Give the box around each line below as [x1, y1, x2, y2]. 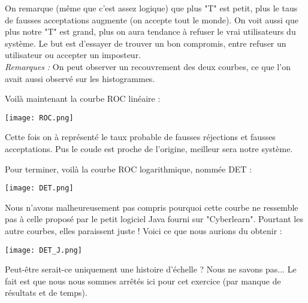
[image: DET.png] [5, 184, 74, 193]
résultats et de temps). [5, 286, 87, 299]
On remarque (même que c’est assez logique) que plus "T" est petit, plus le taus [5, 2, 298, 14]
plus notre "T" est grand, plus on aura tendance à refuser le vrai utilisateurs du [5, 25, 296, 38]
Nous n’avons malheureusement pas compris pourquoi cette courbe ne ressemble [5, 201, 298, 213]
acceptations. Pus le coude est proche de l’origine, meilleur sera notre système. [5, 143, 293, 154]
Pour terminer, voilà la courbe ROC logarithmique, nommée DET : [5, 162, 252, 175]
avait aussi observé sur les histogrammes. [5, 72, 155, 84]
